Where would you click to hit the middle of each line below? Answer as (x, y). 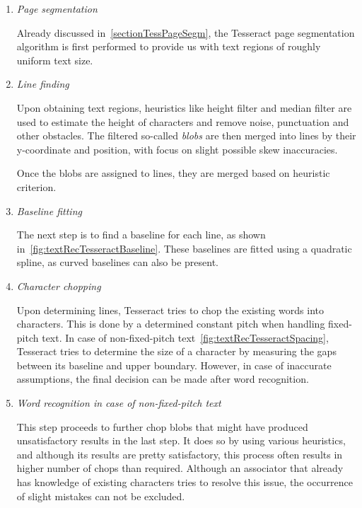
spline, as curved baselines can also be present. (117, 262)
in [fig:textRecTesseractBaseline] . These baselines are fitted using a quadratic (184, 248)
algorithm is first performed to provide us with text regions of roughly (169, 46)
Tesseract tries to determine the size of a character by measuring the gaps (176, 351)
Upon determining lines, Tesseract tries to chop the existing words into (170, 310)
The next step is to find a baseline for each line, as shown (141, 235)
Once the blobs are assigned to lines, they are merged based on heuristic (173, 173)
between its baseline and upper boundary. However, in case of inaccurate (174, 365)
